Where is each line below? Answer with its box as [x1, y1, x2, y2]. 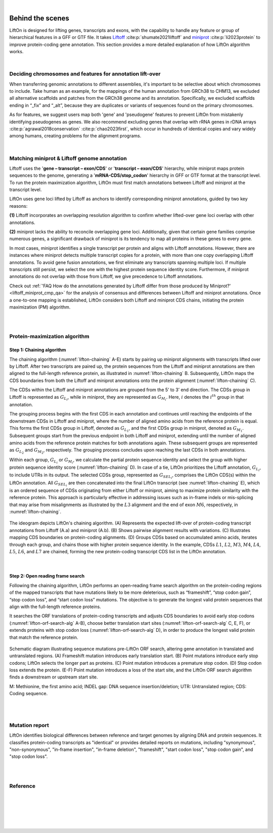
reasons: [9, 203, 28, 209]
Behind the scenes [9, 14, 69, 22]
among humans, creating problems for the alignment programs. [9, 133, 142, 139]
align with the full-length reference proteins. [9, 603, 101, 610]
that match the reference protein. [9, 634, 78, 640]
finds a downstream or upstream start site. [9, 674, 98, 680]
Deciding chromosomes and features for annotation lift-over [9, 70, 161, 78]
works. [9, 49, 24, 55]
